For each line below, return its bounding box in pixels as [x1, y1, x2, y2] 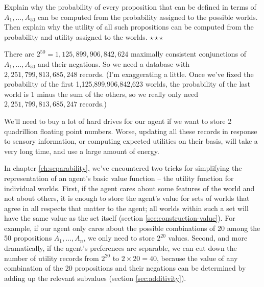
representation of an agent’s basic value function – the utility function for [4, 172, 234, 183]
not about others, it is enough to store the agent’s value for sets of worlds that [4, 193, 250, 203]
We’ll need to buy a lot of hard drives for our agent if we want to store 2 [4, 115, 232, 126]
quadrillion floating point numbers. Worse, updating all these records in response [4, 125, 257, 136]
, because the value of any [157, 252, 238, 263]
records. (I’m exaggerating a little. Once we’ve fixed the [79, 68, 254, 79]
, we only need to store [83, 232, 155, 243]
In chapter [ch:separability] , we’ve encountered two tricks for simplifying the [4, 163, 242, 173]
